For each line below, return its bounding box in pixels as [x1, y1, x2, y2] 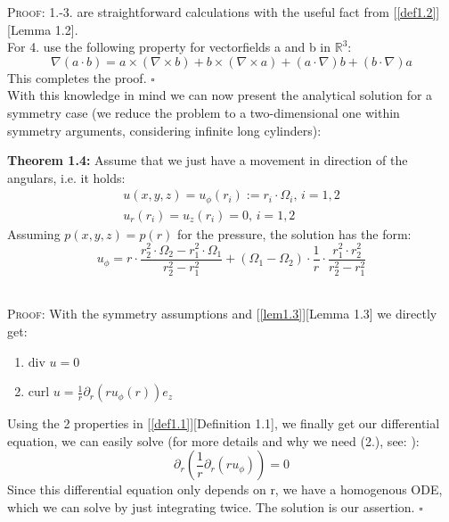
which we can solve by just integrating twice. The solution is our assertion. [7, 497, 415, 516]
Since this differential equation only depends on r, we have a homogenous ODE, [7, 480, 443, 499]
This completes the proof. [7, 68, 147, 87]
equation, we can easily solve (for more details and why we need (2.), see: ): [7, 431, 420, 450]
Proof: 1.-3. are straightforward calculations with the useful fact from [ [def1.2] [7, 3, 437, 21]
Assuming [7, 224, 61, 243]
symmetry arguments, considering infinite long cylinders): [7, 120, 322, 139]
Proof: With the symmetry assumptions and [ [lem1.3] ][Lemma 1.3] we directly [7, 304, 437, 323]
